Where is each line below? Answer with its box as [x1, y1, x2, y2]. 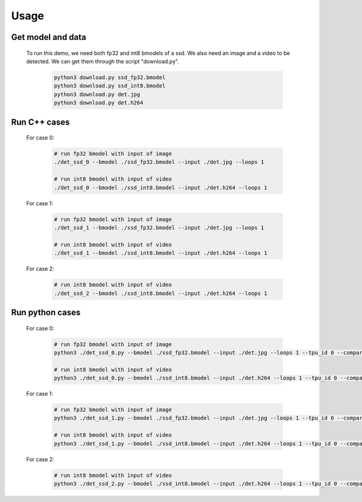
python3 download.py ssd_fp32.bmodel [54, 74, 166, 81]
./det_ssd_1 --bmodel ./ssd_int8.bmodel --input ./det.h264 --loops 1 [54, 249, 268, 257]
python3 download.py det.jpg [54, 91, 141, 98]
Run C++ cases [11, 117, 70, 127]
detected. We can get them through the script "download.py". [26, 57, 179, 65]
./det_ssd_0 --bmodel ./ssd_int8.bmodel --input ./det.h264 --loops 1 [54, 184, 268, 191]
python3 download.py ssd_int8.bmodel [54, 82, 166, 89]
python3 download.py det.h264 [54, 100, 144, 106]
